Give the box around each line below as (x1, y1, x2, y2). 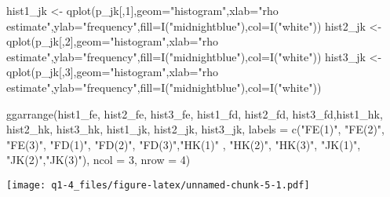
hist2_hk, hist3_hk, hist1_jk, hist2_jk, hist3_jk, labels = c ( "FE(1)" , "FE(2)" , (6, 121, 385, 137)
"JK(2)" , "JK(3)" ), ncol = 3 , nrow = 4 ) (6, 151, 191, 168)
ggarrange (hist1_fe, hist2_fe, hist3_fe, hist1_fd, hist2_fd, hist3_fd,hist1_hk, (6, 105, 383, 122)
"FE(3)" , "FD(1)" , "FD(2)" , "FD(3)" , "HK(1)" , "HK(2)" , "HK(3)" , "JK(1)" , (6, 136, 361, 152)
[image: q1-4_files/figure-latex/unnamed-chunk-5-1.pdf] (6, 179, 310, 191)
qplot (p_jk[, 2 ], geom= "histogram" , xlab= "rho (6, 33, 218, 49)
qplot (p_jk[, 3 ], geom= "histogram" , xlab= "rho (6, 64, 218, 80)
